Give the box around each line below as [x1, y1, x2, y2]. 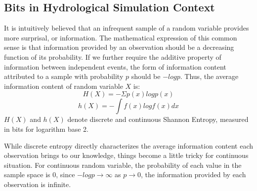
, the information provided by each [141, 169, 246, 180]
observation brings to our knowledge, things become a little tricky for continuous [4, 150, 249, 160]
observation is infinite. [4, 179, 71, 189]
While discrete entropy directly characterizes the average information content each [4, 140, 253, 151]
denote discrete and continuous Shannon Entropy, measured [67, 114, 249, 124]
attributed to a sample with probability [4, 71, 124, 81]
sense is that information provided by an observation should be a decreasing [4, 42, 234, 52]
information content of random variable [4, 80, 123, 91]
